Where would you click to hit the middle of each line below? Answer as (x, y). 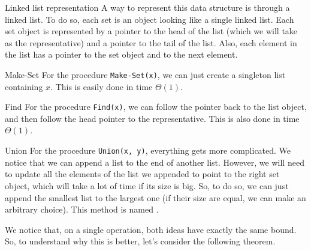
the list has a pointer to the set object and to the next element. (121, 54)
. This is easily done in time (102, 86)
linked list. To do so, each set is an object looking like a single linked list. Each (150, 19)
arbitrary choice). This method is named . (82, 209)
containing (24, 86)
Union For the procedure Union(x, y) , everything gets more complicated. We (148, 150)
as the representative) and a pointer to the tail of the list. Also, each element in (151, 42)
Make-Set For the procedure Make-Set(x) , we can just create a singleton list (145, 74)
